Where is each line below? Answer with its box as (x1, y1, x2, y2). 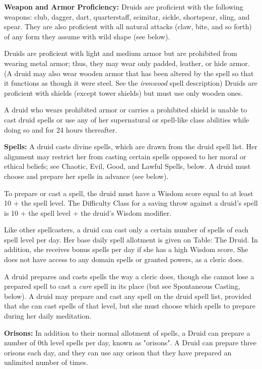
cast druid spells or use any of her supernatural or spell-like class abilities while (4, 114, 249, 125)
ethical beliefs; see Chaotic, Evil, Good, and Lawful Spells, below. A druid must (4, 161, 251, 171)
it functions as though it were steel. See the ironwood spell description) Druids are (4, 78, 257, 88)
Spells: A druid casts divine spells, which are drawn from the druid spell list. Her (4, 141, 257, 152)
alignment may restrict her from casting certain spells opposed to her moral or (4, 151, 246, 161)
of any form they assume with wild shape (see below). (4, 31, 170, 41)
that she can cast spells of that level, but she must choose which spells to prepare (4, 300, 255, 311)
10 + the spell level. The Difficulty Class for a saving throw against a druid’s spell (4, 198, 258, 208)
